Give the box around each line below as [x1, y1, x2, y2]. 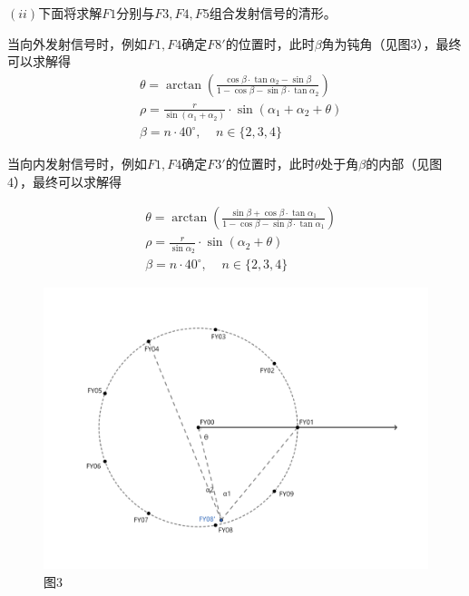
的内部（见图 [366, 154, 443, 173]
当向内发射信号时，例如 [7, 154, 147, 173]
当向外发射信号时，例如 [7, 34, 147, 53]
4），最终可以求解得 [7, 171, 122, 191]
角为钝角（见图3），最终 [321, 34, 462, 53]
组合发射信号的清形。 [209, 4, 337, 22]
